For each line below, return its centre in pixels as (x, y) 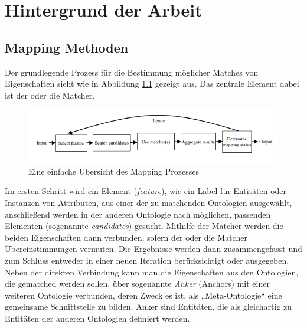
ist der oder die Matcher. (50, 95)
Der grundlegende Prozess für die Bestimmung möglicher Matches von (132, 72)
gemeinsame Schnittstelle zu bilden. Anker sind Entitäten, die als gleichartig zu (148, 306)
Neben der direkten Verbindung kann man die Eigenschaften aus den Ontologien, (152, 272)
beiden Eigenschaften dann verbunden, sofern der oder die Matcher (126, 237)
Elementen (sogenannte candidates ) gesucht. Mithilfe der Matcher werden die (144, 226)
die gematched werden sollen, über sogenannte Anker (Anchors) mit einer (137, 283)
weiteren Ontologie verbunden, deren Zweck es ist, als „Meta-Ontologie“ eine (143, 295)
